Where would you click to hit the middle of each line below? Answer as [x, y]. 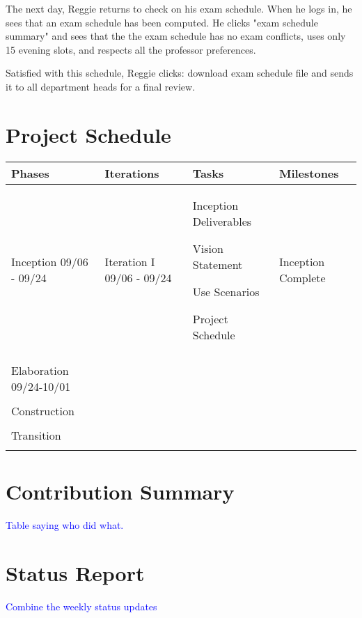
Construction [43, 410]
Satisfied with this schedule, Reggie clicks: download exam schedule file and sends [180, 73]
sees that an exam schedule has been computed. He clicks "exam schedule [162, 22]
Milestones [309, 173]
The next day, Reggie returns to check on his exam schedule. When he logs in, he [179, 8]
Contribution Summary [120, 491]
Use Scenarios [226, 291]
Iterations [132, 173]
